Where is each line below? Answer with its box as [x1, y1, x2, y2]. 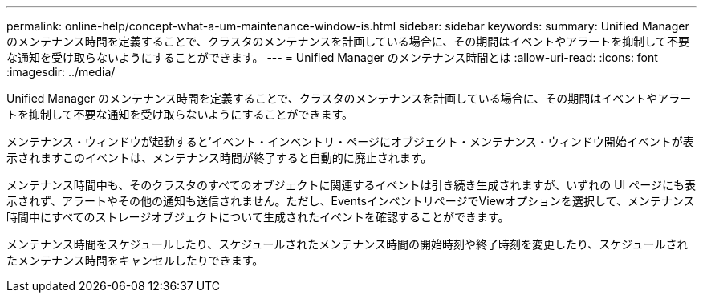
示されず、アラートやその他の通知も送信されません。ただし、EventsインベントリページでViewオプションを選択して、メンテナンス [6, 194, 695, 208]
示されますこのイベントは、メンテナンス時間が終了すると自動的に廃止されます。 [6, 151, 433, 164]
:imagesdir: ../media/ [6, 65, 116, 79]
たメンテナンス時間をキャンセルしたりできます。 [6, 253, 264, 267]
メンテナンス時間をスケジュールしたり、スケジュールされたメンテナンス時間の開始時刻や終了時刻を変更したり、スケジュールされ [6, 237, 689, 251]
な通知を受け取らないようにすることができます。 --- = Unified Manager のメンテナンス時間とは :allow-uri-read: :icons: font [6, 51, 658, 64]
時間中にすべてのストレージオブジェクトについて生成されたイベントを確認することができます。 [6, 210, 510, 224]
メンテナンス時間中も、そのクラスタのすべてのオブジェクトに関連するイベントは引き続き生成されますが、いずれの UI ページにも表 [6, 178, 696, 192]
